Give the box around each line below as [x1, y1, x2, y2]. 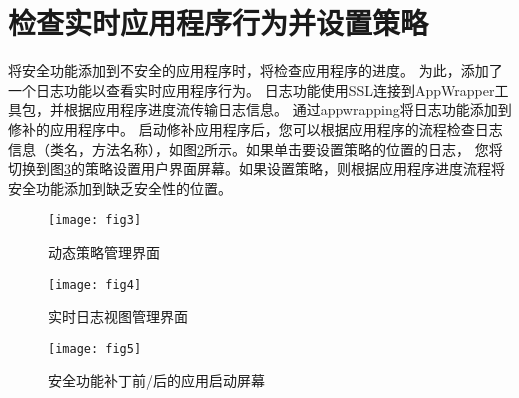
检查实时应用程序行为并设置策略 [8, 2, 429, 43]
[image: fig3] [48, 213, 142, 228]
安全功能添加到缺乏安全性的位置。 [8, 177, 232, 198]
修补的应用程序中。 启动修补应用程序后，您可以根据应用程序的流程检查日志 [8, 118, 503, 139]
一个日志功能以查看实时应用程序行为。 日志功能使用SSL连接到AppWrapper [8, 79, 495, 100]
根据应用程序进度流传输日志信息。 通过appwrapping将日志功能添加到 [63, 99, 512, 120]
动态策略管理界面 [48, 241, 160, 262]
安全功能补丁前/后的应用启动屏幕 [48, 370, 265, 391]
